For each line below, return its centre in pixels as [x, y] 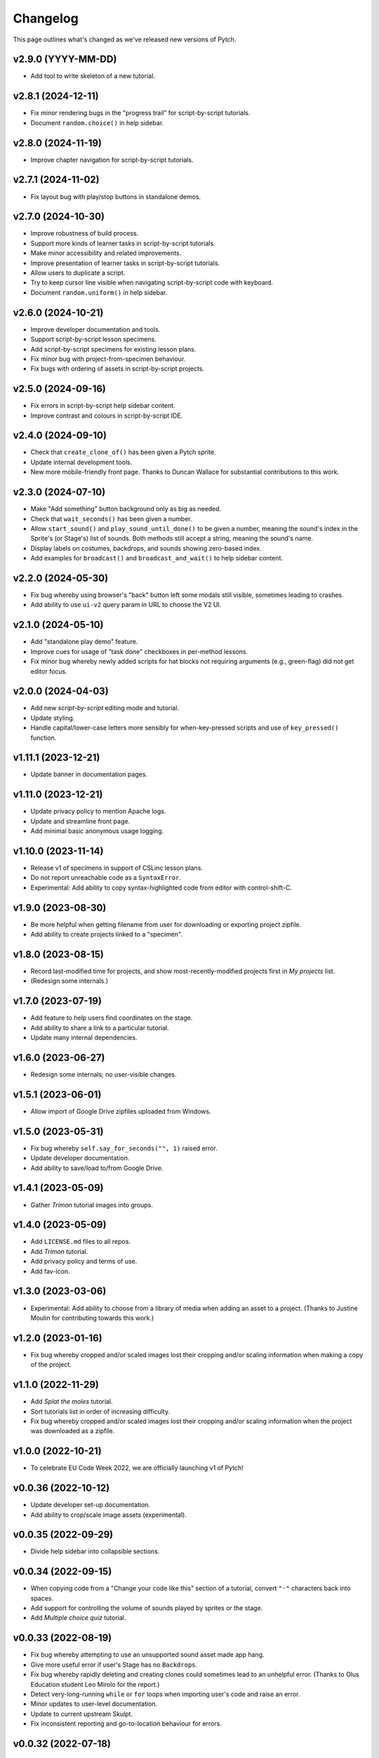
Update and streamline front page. [80, 821]
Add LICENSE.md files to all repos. [81, 1242]
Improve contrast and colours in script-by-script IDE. [107, 416]
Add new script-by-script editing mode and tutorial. [105, 708]
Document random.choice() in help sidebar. [97, 122]
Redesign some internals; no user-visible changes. [104, 1074]
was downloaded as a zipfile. [73, 1431]
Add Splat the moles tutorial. [72, 1401]
